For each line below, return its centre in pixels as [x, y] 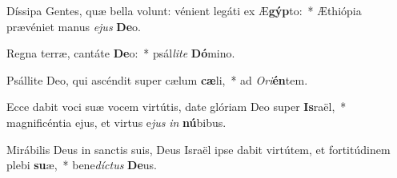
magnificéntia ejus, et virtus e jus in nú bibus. [116, 122]
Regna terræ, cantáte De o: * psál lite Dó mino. [121, 53]
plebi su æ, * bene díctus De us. [82, 165]
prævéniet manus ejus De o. [74, 26]
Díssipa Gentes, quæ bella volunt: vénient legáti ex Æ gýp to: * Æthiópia [184, 10]
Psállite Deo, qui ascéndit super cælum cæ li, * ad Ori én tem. [157, 79]
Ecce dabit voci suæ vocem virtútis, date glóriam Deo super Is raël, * [176, 107]
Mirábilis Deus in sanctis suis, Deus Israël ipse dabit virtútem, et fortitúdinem [198, 149]
